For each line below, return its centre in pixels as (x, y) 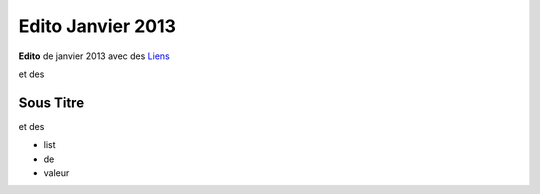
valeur (56, 173)
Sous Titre (51, 102)
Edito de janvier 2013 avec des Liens (94, 56)
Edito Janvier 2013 (97, 26)
